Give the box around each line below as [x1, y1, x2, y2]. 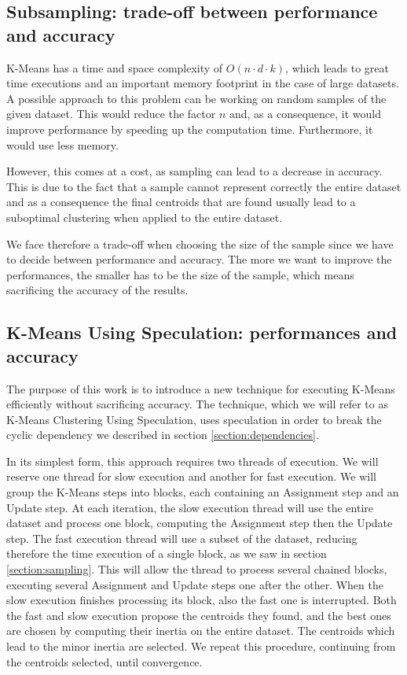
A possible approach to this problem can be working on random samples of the [6, 90, 387, 106]
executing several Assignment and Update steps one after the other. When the [6, 576, 383, 592]
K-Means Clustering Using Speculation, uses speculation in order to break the [6, 411, 382, 427]
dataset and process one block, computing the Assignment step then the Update [6, 515, 393, 531]
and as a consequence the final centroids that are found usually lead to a [6, 194, 356, 210]
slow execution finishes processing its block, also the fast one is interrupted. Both [6, 592, 397, 608]
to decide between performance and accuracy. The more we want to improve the [6, 251, 392, 267]
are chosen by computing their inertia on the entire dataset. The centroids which [6, 622, 395, 639]
